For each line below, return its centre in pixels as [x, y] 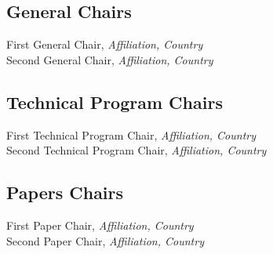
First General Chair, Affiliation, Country [105, 44]
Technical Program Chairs [115, 102]
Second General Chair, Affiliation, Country [110, 59]
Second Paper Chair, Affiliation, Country [105, 240]
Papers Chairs [65, 192]
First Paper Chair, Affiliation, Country [100, 225]
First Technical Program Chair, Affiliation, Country [131, 134]
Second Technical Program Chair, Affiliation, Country [136, 150]
